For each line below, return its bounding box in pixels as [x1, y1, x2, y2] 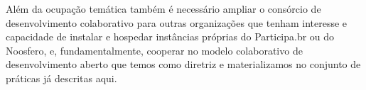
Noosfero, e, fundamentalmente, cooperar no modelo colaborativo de [6, 43, 303, 57]
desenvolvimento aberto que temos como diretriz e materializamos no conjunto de [6, 57, 361, 72]
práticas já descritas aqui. [6, 70, 117, 85]
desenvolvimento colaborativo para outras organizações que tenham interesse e [6, 15, 348, 30]
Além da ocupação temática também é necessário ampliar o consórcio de [6, 1, 321, 16]
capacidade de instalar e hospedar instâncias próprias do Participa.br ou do [6, 29, 335, 44]
